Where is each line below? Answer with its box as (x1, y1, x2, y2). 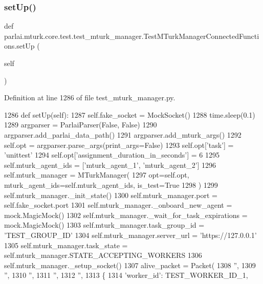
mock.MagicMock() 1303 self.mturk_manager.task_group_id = (4, 220, 205, 230)
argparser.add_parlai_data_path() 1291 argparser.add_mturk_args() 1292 (4, 129, 242, 140)
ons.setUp (4, 40, 35, 51)
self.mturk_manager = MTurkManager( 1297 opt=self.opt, (4, 169, 189, 180)
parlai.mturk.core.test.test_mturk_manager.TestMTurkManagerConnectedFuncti (4, 30, 259, 41)
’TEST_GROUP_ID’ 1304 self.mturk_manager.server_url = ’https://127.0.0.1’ (4, 229, 257, 240)
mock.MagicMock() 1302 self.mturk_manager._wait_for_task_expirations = (4, 209, 248, 220)
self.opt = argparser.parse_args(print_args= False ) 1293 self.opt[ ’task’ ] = (4, 139, 234, 150)
